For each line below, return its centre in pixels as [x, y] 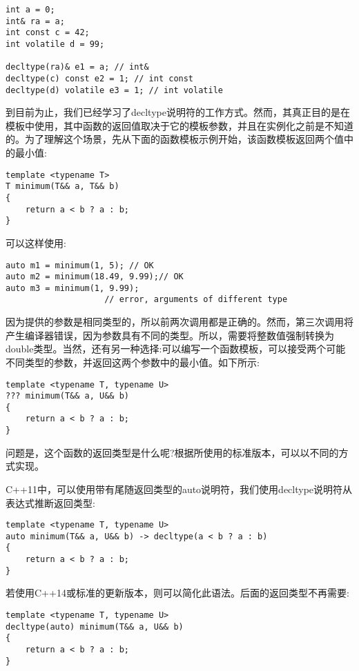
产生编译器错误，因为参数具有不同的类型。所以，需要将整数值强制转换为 [170, 335]
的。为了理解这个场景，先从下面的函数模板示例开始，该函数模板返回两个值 [175, 139]
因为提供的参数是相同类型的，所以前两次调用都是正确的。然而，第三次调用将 [179, 322]
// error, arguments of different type [196, 300]
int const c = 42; [48, 33]
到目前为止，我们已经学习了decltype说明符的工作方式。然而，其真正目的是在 [178, 112]
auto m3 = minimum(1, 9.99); [72, 288]
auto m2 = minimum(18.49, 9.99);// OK [95, 277]
